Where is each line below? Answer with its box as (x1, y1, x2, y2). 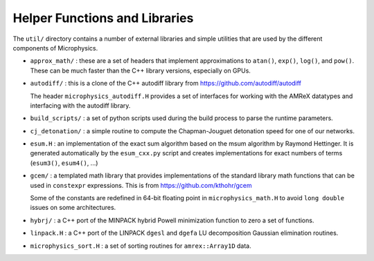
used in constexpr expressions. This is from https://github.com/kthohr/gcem (30, 181, 252, 189)
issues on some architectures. (30, 204, 116, 212)
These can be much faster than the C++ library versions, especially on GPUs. (30, 66, 251, 75)
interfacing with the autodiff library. (30, 101, 131, 110)
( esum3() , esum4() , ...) (30, 159, 98, 167)
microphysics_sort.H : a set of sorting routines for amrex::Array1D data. (30, 242, 252, 250)
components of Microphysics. (12, 43, 98, 52)
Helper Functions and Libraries (12, 10, 194, 26)
